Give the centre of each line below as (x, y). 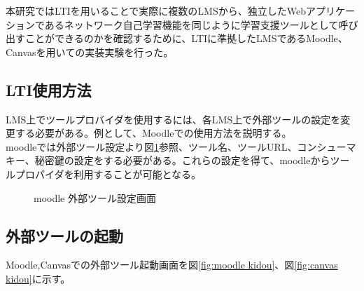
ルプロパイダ (35, 174)
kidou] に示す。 (38, 278)
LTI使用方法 (49, 89)
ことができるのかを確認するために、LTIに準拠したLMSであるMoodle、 (186, 38)
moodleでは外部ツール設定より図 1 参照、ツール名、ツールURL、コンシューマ (181, 146)
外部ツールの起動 (64, 235)
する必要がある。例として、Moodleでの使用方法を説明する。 (153, 133)
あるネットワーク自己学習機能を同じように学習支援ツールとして (191, 24)
